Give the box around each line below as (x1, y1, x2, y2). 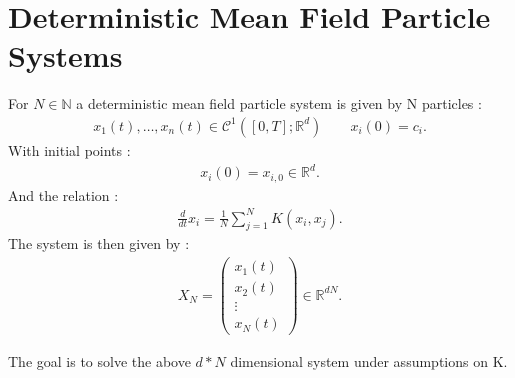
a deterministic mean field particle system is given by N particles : (76, 93, 482, 114)
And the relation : (8, 184, 119, 205)
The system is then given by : (8, 233, 190, 254)
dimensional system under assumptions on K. (230, 351, 508, 372)
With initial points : (8, 139, 131, 160)
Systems (8, 35, 123, 76)
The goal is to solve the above (8, 351, 191, 372)
